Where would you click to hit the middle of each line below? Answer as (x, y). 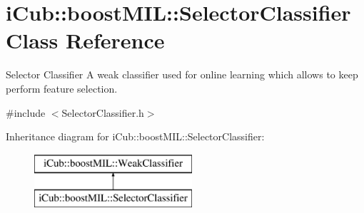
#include (26, 112)
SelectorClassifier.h (103, 112)
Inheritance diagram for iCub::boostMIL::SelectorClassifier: (135, 136)
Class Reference (85, 40)
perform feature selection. (62, 88)
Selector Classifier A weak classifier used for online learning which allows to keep (182, 74)
